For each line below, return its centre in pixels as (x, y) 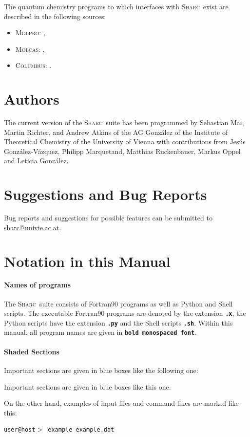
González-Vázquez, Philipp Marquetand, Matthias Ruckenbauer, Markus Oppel (122, 151)
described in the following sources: (55, 16)
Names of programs (38, 285)
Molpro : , (30, 33)
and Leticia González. (36, 161)
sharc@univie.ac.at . (33, 227)
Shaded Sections (32, 351)
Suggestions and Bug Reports (106, 194)
